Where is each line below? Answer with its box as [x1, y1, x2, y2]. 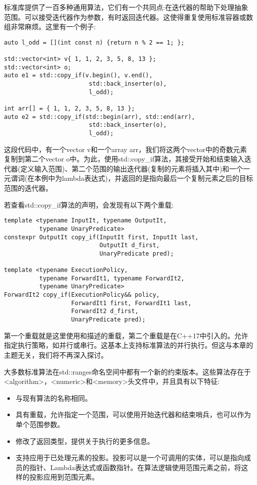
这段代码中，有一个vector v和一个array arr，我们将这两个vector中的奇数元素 [4, 144, 247, 154]
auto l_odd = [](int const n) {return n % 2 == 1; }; [4, 39, 185, 46]
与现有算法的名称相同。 [15, 392, 92, 403]
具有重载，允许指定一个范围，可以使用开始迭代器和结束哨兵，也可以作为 [15, 409, 251, 420]
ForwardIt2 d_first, [71, 308, 139, 315]
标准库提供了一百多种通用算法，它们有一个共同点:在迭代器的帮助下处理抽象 [4, 2, 248, 12]
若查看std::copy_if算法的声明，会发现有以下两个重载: [4, 199, 174, 210]
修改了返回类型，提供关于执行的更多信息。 [15, 435, 154, 446]
